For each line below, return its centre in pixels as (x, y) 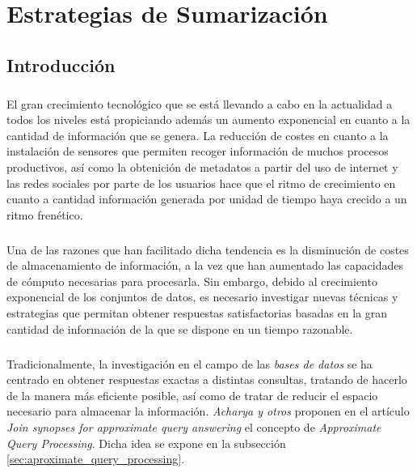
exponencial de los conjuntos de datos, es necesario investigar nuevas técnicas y (202, 297)
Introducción (61, 64)
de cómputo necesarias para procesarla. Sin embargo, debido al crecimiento (192, 281)
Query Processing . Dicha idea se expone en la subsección (146, 443)
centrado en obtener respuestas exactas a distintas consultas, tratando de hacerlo (207, 379)
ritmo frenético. (45, 214)
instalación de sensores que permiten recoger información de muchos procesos (198, 151)
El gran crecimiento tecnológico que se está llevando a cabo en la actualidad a (200, 103)
